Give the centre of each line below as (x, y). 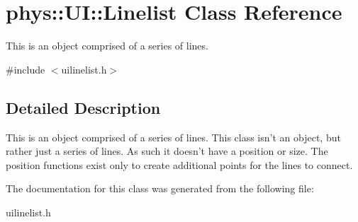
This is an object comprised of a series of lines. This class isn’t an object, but (173, 137)
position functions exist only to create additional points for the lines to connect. (179, 164)
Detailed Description (83, 107)
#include (26, 69)
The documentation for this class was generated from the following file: (160, 188)
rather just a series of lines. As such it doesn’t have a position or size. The (167, 151)
